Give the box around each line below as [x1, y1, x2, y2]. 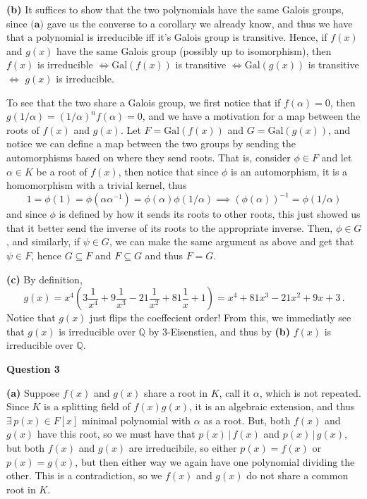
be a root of [36, 164, 88, 178]
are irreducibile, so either [128, 440, 237, 455]
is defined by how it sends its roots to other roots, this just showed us [59, 207, 361, 221]
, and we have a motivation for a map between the [142, 109, 361, 123]
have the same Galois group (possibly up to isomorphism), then [56, 43, 332, 58]
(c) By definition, [6, 271, 83, 286]
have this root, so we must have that [37, 426, 195, 441]
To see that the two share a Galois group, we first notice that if [6, 94, 281, 109]
